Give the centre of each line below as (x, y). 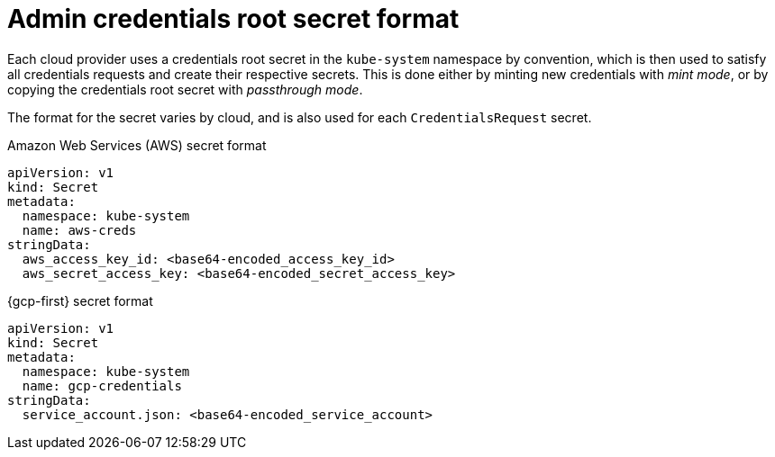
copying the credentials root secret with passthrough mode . (185, 89)
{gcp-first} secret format (80, 300)
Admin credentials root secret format (233, 19)
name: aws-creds (79, 230)
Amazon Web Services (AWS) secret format (137, 145)
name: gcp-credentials (102, 385)
